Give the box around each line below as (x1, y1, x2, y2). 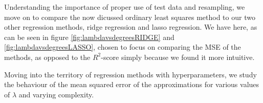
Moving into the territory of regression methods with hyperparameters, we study (4, 69, 257, 79)
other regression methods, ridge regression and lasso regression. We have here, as (4, 22, 257, 32)
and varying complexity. (18, 89, 94, 99)
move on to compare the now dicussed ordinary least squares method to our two (4, 11, 255, 22)
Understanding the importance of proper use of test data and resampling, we (4, 2, 245, 12)
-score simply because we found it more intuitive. (101, 51, 255, 62)
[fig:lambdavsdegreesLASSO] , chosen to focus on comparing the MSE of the (4, 42, 241, 52)
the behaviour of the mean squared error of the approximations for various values (4, 79, 259, 90)
